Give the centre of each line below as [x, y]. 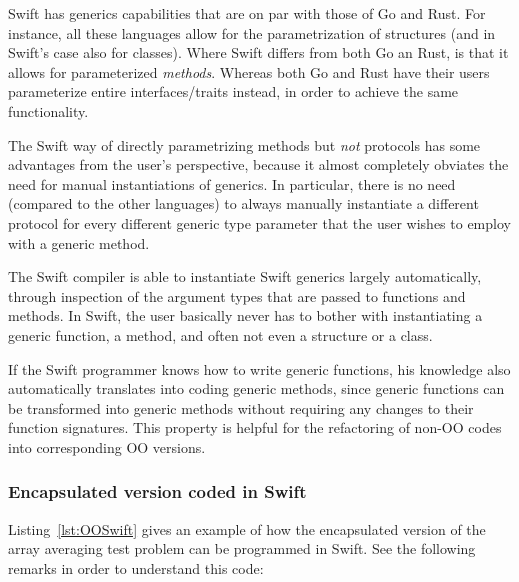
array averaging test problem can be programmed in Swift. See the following [242, 548]
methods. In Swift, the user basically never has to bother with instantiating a [245, 315]
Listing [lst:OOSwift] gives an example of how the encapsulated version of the [247, 528]
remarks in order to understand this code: [136, 567]
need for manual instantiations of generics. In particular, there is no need [232, 183]
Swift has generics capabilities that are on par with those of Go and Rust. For [247, 13]
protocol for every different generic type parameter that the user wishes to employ [259, 222]
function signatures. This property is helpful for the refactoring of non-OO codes [255, 427]
